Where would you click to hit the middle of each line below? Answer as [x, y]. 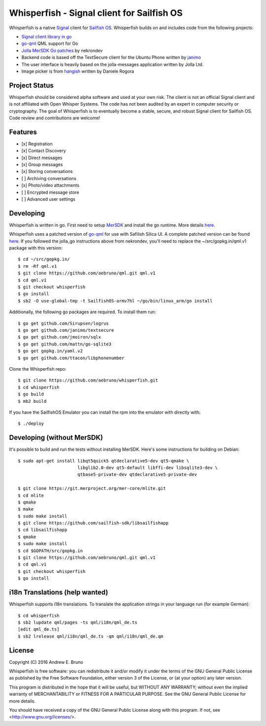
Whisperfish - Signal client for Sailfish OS [96, 13]
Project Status [32, 85]
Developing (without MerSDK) [56, 438]
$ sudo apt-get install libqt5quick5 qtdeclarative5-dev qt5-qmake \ [104, 461]
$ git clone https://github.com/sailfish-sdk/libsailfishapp [93, 523]
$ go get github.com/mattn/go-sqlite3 [65, 344]
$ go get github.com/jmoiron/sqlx [59, 337]
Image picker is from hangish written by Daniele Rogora [78, 71]
